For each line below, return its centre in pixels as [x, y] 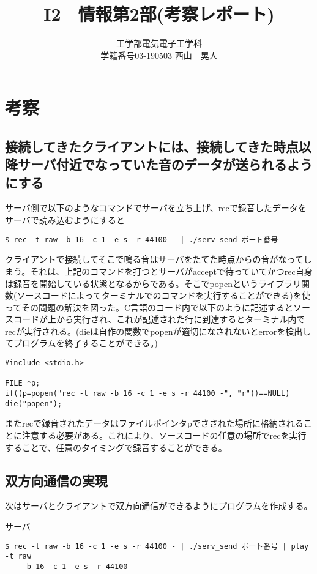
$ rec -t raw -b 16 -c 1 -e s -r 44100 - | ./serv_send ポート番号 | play [157, 546]
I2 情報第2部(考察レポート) [159, 14]
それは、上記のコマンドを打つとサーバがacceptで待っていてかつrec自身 [171, 271]
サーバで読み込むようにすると [65, 220]
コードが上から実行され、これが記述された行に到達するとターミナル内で [159, 319]
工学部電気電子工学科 [159, 43]
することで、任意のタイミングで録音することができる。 [116, 447]
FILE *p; [23, 383]
